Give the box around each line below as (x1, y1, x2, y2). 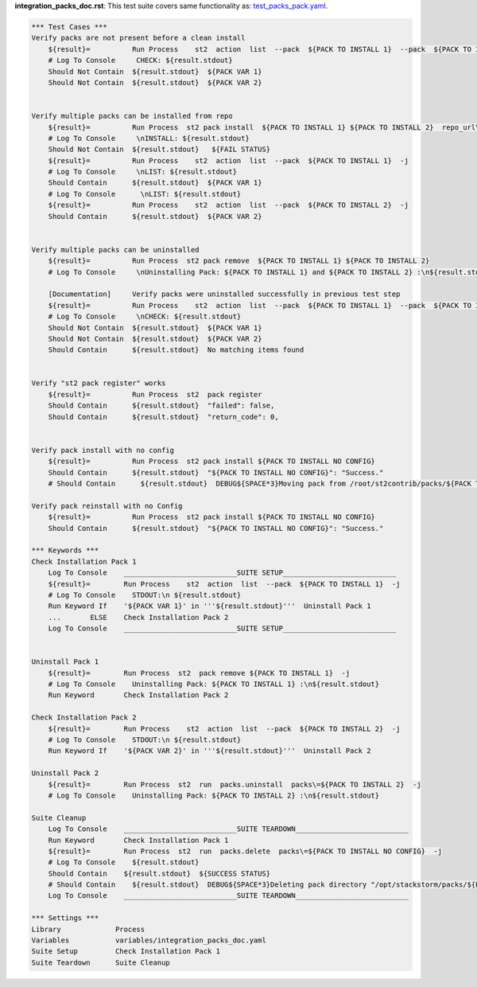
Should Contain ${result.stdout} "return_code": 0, (48, 412, 279, 421)
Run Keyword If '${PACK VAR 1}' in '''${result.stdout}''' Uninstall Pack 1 (48, 602, 371, 611)
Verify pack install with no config (31, 446, 175, 454)
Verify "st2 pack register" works (31, 379, 166, 388)
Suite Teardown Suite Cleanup (31, 958, 170, 967)
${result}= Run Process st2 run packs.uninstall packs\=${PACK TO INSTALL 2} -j (48, 780, 421, 789)
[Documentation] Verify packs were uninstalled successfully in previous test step (48, 290, 401, 298)
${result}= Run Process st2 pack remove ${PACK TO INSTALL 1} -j (48, 669, 351, 677)
